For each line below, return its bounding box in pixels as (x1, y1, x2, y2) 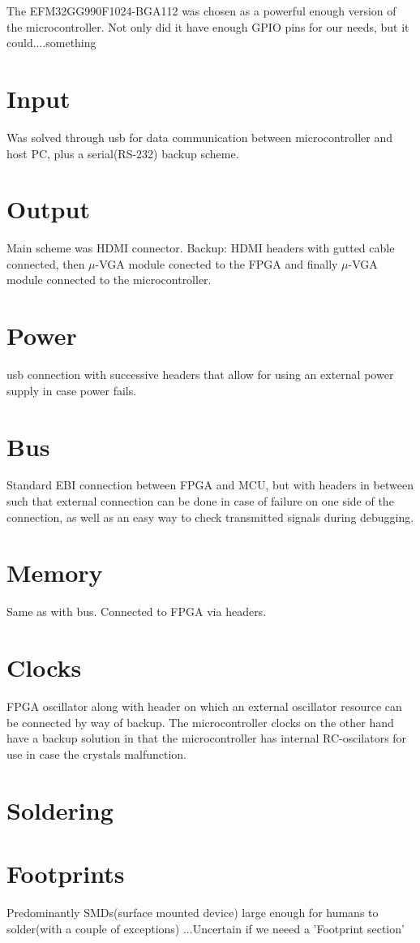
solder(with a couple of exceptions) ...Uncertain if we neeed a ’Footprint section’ (6, 919, 405, 937)
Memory (6, 556, 103, 589)
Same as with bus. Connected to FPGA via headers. (6, 603, 267, 620)
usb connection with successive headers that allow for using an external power (6, 366, 394, 383)
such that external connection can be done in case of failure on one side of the (6, 493, 394, 510)
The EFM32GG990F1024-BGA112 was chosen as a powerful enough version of (6, 2, 396, 19)
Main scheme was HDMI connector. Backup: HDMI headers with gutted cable (6, 239, 395, 256)
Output (6, 192, 90, 226)
